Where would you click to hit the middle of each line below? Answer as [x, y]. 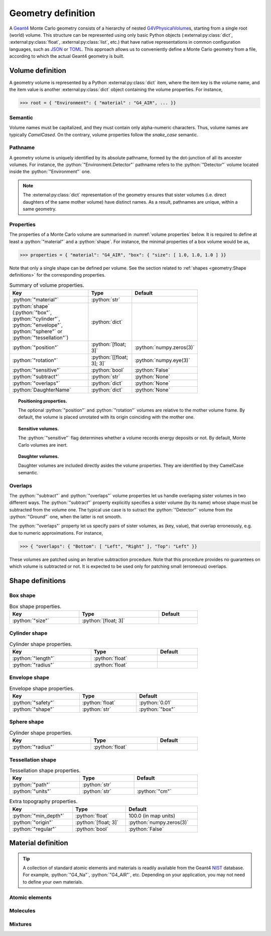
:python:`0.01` [155, 703]
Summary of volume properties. [47, 285]
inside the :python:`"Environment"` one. [50, 172]
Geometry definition [52, 13]
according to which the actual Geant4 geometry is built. [67, 56]
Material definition [39, 843]
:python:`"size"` [31, 620]
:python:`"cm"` [154, 791]
